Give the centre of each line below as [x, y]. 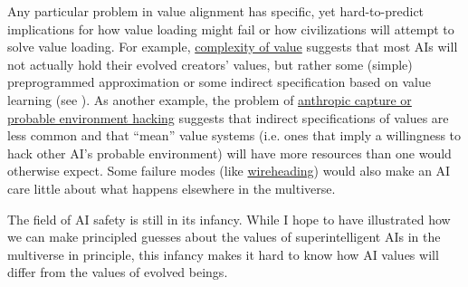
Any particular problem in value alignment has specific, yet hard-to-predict [216, 11]
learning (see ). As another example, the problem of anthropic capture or [210, 99]
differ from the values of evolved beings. [118, 272]
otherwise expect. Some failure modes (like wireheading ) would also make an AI [229, 171]
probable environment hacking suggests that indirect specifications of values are [228, 117]
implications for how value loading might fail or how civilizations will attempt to [231, 29]
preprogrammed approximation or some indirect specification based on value [219, 82]
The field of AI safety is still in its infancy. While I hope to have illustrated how [229, 219]
